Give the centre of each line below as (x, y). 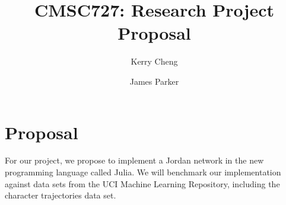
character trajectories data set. (61, 195)
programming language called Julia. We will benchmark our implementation (143, 172)
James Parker (154, 81)
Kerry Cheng (154, 61)
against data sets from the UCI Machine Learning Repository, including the (142, 183)
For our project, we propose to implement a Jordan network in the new (134, 160)
